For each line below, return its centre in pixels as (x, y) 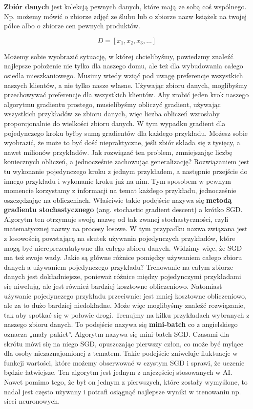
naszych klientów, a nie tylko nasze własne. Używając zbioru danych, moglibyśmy (126, 85)
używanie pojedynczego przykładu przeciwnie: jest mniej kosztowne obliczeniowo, (125, 295)
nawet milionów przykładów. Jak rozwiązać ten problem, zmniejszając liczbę (118, 152)
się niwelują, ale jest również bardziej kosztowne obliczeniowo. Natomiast (113, 286)
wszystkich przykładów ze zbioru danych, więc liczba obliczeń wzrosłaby (112, 114)
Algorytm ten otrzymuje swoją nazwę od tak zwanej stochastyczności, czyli (116, 219)
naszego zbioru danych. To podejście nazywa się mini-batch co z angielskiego (121, 324)
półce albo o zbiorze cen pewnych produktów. (72, 26)
